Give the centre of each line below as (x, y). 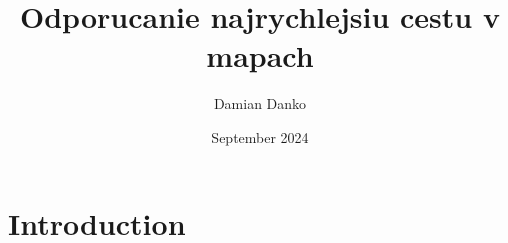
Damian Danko (260, 103)
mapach (260, 55)
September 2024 (260, 136)
